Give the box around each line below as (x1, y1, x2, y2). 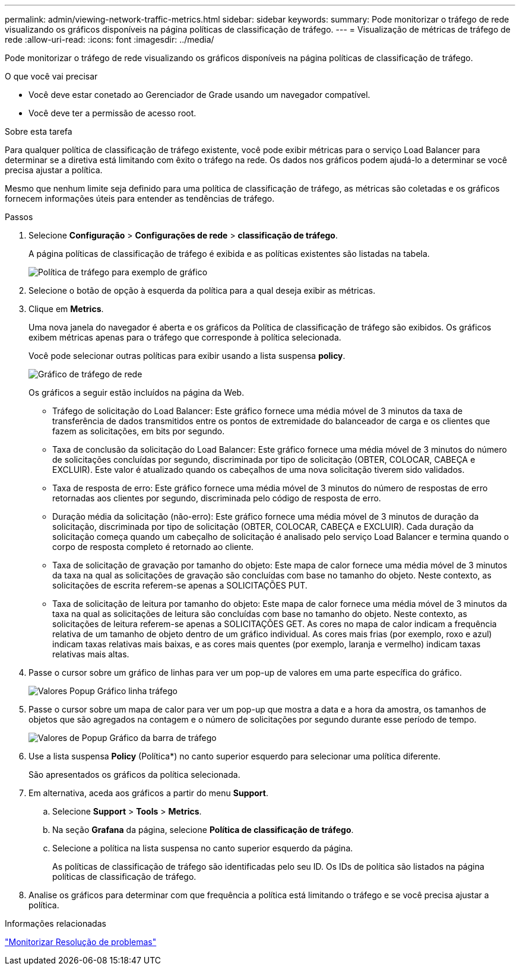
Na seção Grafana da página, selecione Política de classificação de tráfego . (52, 825, 354, 835)
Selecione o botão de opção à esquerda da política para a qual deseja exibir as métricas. (28, 285, 376, 295)
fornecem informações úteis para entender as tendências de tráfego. (5, 193, 275, 203)
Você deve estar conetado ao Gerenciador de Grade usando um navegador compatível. (28, 90, 370, 100)
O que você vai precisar (5, 71, 98, 81)
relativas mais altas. (52, 649, 129, 659)
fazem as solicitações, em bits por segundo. (52, 426, 225, 436)
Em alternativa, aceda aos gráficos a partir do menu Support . (28, 788, 269, 798)
